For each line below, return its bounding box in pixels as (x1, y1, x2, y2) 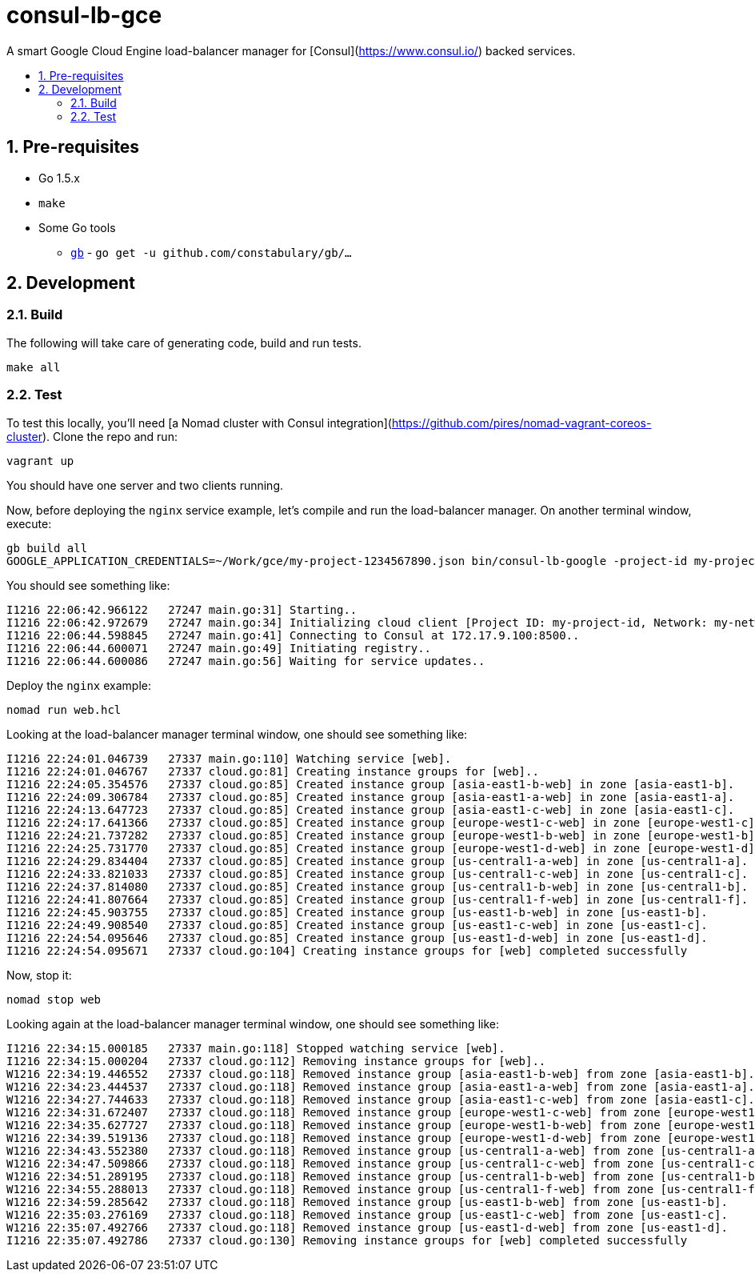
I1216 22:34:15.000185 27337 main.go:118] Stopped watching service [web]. (6, 1041, 505, 1055)
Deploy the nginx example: (6, 678, 151, 692)
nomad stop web (6, 992, 102, 1006)
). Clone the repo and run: (42, 429, 178, 443)
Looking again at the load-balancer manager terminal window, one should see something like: (6, 1016, 499, 1031)
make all (6, 360, 61, 374)
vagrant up (6, 454, 74, 467)
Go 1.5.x (38, 170, 80, 185)
